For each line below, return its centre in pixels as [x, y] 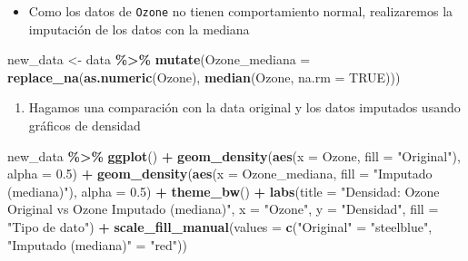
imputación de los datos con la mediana [139, 29]
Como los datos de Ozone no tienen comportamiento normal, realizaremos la [241, 11]
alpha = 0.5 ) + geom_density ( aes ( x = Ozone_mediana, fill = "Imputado [220, 174]
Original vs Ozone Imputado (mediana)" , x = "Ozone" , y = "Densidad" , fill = [223, 209]
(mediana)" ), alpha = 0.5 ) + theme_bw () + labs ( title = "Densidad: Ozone [224, 191]
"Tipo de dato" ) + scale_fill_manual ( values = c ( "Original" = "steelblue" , [220, 227]
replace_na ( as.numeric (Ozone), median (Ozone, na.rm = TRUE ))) [204, 77]
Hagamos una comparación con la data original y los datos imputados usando [244, 107]
